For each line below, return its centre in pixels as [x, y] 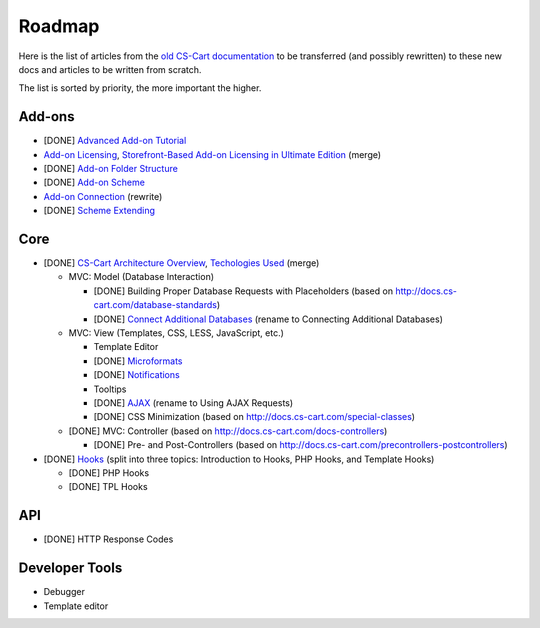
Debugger [64, 592]
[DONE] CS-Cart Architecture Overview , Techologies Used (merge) [181, 263]
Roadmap [59, 26]
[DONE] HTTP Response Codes [108, 539]
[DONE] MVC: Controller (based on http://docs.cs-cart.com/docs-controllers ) [228, 431]
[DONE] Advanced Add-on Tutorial [115, 141]
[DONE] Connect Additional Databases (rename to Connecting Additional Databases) [268, 319]
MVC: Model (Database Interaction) [141, 277]
